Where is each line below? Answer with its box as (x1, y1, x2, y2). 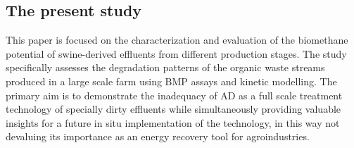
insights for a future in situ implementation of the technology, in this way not (6, 115, 340, 130)
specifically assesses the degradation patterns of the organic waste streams (6, 60, 325, 75)
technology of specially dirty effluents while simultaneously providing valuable (6, 101, 341, 116)
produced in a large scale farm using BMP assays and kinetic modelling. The (6, 73, 337, 88)
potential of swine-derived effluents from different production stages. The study (6, 46, 347, 61)
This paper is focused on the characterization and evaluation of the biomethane (6, 32, 348, 47)
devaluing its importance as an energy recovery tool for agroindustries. (6, 129, 310, 144)
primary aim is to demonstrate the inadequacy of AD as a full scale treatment (6, 87, 343, 102)
